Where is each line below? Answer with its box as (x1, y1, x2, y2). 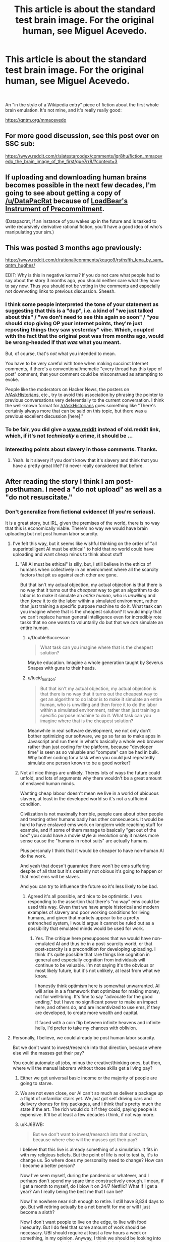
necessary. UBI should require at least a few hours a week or (20, 1230, 147, 1236)
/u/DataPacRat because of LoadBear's (5, 197, 128, 206)
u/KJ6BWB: (20, 1121, 44, 1128)
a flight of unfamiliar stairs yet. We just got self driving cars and (20, 1096, 152, 1102)
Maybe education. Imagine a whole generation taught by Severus (27, 659, 163, 666)
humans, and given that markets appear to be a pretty (27, 915, 140, 921)
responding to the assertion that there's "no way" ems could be (27, 899, 160, 905)
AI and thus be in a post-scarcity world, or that (55, 941, 153, 947)
